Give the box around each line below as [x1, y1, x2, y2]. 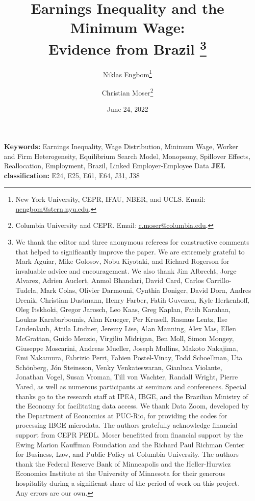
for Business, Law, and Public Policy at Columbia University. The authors [15, 449, 239, 459]
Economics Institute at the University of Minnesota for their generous [15, 468, 226, 478]
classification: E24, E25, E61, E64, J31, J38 [4, 170, 140, 180]
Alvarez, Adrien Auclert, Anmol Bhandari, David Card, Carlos [15, 275, 204, 285]
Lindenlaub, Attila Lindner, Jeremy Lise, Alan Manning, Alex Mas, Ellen [15, 323, 236, 334]
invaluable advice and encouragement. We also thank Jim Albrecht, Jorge [15, 265, 236, 276]
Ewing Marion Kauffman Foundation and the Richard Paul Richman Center [15, 439, 245, 449]
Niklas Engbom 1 [103, 67, 152, 79]
